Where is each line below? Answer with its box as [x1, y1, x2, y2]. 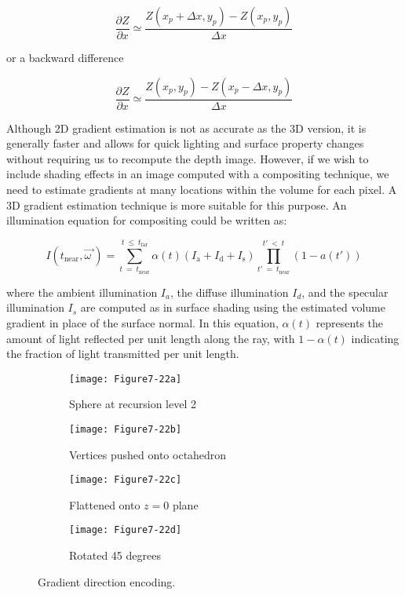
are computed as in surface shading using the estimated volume [80, 299, 385, 316]
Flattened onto [69, 496, 140, 513]
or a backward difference [6, 49, 124, 66]
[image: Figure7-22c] [69, 474, 182, 486]
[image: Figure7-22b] [69, 423, 182, 435]
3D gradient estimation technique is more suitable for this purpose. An [6, 196, 347, 213]
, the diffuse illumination [170, 283, 289, 300]
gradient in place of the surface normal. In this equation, [6, 314, 279, 330]
